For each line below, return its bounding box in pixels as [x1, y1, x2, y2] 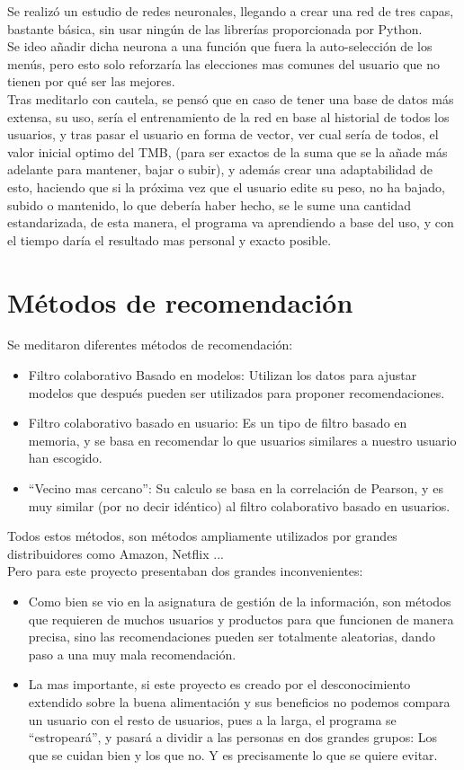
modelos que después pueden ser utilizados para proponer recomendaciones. [28, 383, 445, 402]
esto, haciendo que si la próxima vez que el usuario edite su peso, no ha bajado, [7, 177, 445, 196]
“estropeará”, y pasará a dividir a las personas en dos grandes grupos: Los [28, 728, 438, 747]
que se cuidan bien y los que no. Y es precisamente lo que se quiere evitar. [28, 745, 438, 764]
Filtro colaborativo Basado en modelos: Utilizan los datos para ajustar [28, 366, 417, 385]
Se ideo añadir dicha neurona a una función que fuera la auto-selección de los [7, 37, 433, 56]
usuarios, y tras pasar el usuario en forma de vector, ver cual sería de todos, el [7, 125, 439, 144]
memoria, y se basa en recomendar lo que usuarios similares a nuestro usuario [28, 430, 457, 449]
